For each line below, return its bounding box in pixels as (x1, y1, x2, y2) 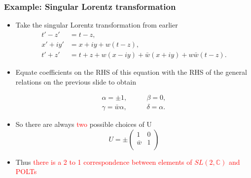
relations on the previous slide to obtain (15, 76, 136, 87)
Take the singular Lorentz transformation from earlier (15, 20, 178, 30)
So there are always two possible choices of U (15, 119, 152, 129)
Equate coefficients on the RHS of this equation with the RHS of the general (15, 66, 247, 77)
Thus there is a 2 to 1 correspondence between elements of (15, 156, 192, 167)
